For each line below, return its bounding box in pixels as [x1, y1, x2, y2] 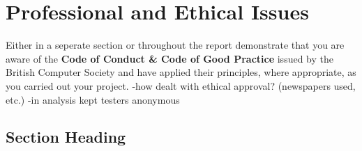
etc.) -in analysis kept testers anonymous [6, 92, 180, 106]
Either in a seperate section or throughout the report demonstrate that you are [6, 38, 345, 52]
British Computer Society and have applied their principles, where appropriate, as [6, 65, 356, 79]
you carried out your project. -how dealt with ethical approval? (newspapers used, [6, 78, 356, 93]
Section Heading [6, 126, 126, 148]
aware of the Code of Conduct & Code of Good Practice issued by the [6, 51, 333, 65]
